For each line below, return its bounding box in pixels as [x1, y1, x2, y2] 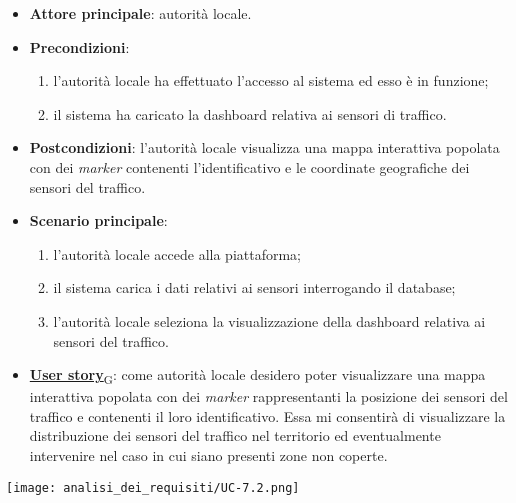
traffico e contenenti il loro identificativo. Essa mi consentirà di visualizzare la [29, 405, 506, 426]
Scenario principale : [29, 210, 168, 231]
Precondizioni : [29, 36, 130, 57]
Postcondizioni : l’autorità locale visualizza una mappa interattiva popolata [29, 137, 500, 158]
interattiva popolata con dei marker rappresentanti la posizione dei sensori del [29, 386, 508, 407]
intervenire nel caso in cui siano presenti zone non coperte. [29, 445, 388, 466]
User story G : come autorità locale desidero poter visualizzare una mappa [29, 364, 486, 387]
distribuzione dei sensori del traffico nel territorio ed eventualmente [29, 425, 441, 446]
